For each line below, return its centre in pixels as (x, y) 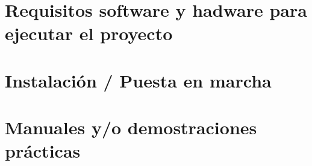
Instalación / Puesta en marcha (138, 80)
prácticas (43, 151)
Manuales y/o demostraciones (131, 127)
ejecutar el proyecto (89, 33)
